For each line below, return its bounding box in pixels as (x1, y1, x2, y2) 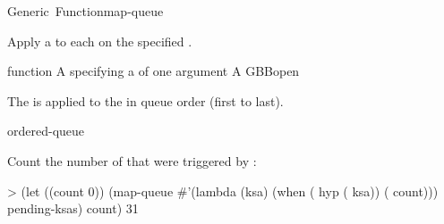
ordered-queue (7, 121, 85, 140)
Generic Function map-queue (7, 2, 164, 20)
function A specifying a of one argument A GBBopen (7, 62, 300, 80)
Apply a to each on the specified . (7, 31, 192, 50)
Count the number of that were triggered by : (7, 151, 257, 170)
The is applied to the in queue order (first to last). (7, 91, 284, 110)
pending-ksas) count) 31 (7, 199, 139, 218)
